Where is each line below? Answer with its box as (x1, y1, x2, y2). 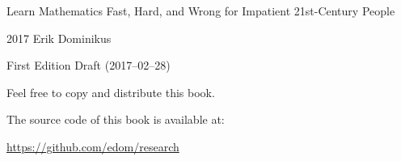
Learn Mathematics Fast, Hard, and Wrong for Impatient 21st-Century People (6, 2, 395, 19)
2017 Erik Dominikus (6, 29, 112, 46)
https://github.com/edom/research (6, 138, 179, 155)
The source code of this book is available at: (6, 111, 225, 128)
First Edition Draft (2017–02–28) (6, 57, 171, 74)
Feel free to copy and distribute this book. (6, 83, 215, 100)
